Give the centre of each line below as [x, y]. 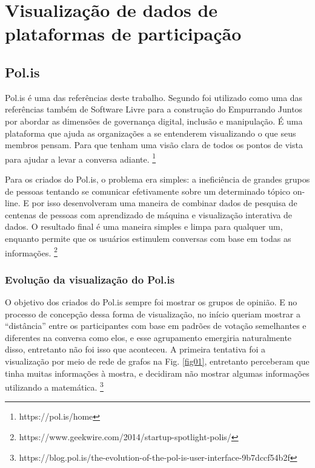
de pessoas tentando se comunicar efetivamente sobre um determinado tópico [148, 191]
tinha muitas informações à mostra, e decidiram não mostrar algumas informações [157, 373]
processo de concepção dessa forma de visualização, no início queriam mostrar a [153, 314]
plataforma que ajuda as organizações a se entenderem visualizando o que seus [151, 133]
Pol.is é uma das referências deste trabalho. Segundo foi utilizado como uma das [154, 97]
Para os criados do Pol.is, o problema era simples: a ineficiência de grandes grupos [157, 179]
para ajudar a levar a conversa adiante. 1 [81, 158]
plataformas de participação [123, 34]
